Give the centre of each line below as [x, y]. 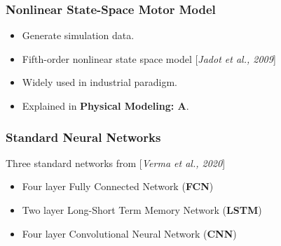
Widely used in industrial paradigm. [100, 82]
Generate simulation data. [78, 35]
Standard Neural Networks [83, 137]
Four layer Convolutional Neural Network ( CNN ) [129, 233]
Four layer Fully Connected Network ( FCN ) [118, 186]
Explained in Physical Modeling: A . [105, 106]
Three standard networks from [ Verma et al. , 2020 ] [116, 162]
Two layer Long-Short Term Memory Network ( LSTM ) [142, 210]
